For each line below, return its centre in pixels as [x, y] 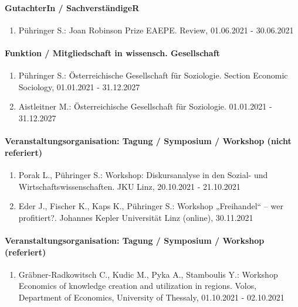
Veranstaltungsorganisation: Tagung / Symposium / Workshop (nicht [148, 141]
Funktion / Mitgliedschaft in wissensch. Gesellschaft [112, 52]
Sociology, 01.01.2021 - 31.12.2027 [79, 86]
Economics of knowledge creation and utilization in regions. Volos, [138, 286]
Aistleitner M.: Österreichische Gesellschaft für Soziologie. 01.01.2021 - [145, 106]
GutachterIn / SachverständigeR [72, 7]
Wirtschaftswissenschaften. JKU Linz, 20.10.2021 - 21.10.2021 [129, 186]
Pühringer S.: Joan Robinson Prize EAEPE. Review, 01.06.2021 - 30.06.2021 [156, 30]
